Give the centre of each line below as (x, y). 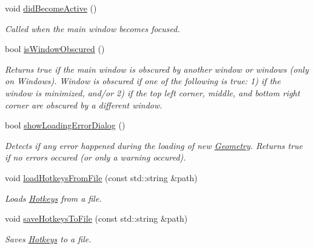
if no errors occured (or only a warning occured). (95, 157)
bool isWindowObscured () (55, 49)
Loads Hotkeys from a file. (53, 198)
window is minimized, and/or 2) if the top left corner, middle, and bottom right (152, 92)
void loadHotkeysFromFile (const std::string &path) (101, 177)
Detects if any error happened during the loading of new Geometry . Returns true (154, 145)
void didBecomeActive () (51, 8)
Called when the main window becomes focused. (92, 28)
